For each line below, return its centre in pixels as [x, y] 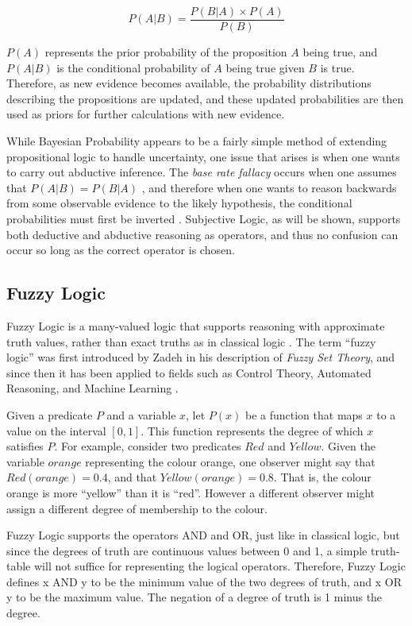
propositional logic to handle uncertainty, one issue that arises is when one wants [203, 156]
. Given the [348, 446]
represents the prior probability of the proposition [166, 52]
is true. [337, 67]
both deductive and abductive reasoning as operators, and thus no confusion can [202, 234]
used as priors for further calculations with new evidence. [146, 114]
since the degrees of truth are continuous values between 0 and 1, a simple [187, 550]
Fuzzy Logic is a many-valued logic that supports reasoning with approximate [196, 325]
